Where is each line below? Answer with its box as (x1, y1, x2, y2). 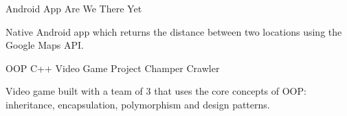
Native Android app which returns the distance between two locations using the (5, 24, 342, 38)
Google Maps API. (5, 38, 84, 52)
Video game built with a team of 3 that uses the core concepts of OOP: (5, 84, 306, 98)
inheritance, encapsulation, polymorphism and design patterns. (5, 97, 270, 111)
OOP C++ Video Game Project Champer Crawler (5, 60, 220, 75)
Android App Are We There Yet (5, 1, 142, 15)
